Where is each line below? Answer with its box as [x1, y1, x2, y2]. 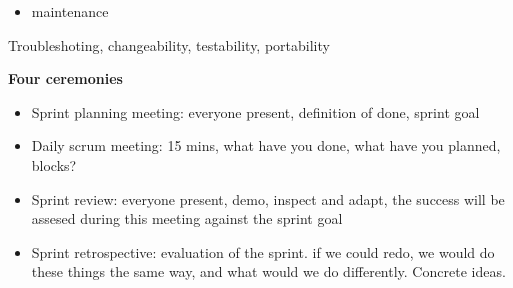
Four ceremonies [8, 68, 123, 89]
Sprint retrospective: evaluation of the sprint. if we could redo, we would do [31, 241, 495, 262]
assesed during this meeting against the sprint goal [31, 208, 343, 229]
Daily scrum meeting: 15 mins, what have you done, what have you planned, [31, 135, 501, 156]
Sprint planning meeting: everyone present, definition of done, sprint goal [31, 101, 480, 122]
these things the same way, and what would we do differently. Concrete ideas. [31, 261, 506, 282]
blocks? [31, 154, 77, 175]
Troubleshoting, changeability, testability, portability [8, 34, 330, 55]
